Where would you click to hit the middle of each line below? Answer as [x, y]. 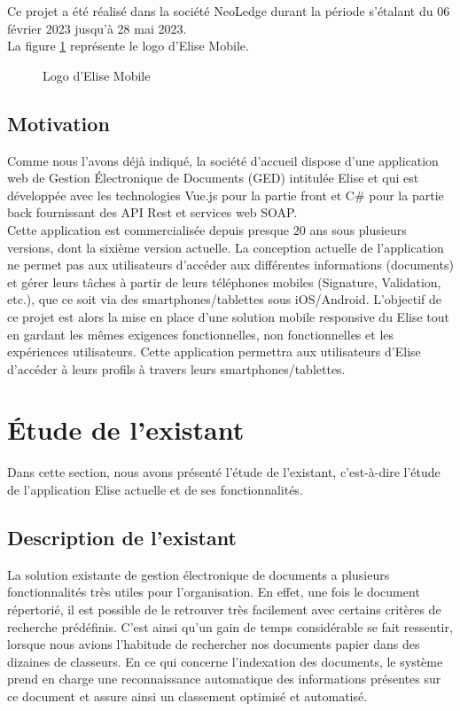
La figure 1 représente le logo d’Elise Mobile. [128, 46]
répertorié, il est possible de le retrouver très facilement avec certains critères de [224, 609]
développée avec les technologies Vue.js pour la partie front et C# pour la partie [226, 195]
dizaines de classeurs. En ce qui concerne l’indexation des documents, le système [225, 661]
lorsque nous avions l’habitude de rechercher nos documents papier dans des [214, 644]
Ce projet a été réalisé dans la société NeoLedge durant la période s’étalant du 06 [229, 11]
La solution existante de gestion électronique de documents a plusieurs [199, 574]
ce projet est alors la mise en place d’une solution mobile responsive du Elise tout [228, 316]
